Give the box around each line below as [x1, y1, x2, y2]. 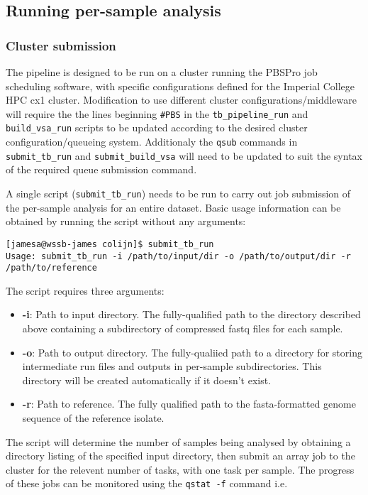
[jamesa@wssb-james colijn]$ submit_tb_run [6, 239, 214, 249]
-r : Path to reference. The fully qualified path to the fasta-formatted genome [22, 396, 356, 411]
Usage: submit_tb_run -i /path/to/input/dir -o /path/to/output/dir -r [6, 251, 351, 261]
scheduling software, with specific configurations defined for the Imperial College [6, 78, 355, 93]
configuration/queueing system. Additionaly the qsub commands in [6, 134, 298, 149]
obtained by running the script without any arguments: [6, 214, 246, 229]
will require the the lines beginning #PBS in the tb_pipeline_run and [6, 106, 308, 121]
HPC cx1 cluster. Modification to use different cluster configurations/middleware [6, 92, 357, 107]
